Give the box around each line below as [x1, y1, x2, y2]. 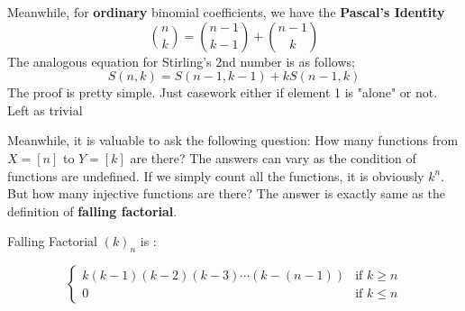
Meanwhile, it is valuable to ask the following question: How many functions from [7, 131, 459, 150]
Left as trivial [7, 100, 83, 119]
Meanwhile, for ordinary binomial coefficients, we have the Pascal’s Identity [7, 3, 445, 21]
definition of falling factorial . [7, 201, 178, 220]
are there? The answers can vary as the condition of [130, 148, 416, 167]
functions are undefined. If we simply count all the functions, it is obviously [7, 166, 424, 185]
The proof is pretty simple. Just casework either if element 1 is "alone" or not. [7, 83, 438, 102]
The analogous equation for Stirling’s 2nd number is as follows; [7, 51, 355, 70]
